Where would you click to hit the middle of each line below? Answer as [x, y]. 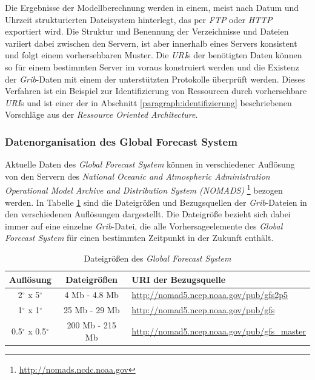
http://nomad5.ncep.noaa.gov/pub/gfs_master [219, 331]
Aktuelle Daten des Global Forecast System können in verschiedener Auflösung [150, 164]
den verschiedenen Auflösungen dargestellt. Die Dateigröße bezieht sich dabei [148, 214]
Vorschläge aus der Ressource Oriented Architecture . [101, 114]
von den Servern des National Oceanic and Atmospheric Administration [138, 176]
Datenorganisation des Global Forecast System [121, 141]
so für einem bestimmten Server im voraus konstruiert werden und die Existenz [152, 66]
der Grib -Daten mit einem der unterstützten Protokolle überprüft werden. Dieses [155, 79]
